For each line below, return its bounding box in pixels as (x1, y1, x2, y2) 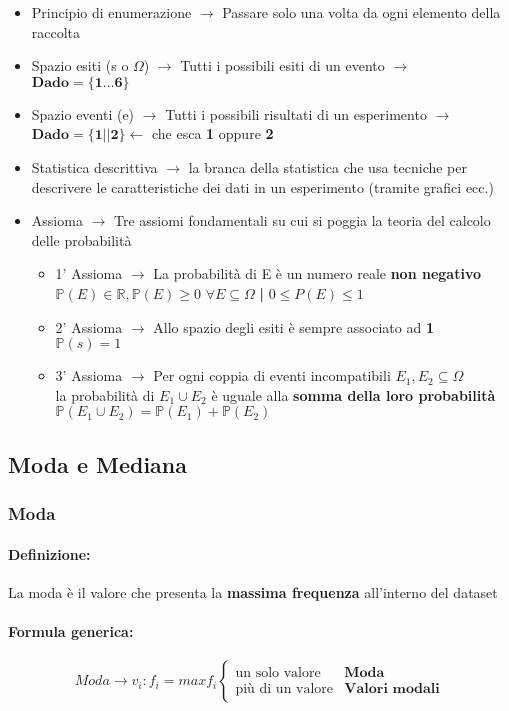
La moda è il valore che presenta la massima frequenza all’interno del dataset (8, 581, 498, 602)
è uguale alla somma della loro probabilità (211, 384, 496, 405)
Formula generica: (8, 620, 134, 641)
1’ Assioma (55, 263, 123, 284)
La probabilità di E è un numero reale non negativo (153, 263, 481, 284)
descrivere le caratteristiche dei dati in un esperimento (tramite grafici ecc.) (31, 176, 494, 197)
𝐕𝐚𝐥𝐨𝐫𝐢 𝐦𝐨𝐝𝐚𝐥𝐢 (344, 682, 440, 697)
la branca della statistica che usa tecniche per (188, 156, 467, 177)
